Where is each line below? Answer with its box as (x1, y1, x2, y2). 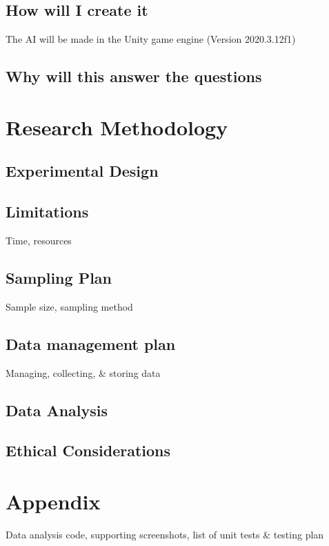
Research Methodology (6, 113, 228, 141)
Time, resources (6, 233, 72, 247)
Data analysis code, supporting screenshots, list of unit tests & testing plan (6, 527, 324, 541)
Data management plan (6, 333, 176, 354)
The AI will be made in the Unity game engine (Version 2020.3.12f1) (6, 32, 296, 46)
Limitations (6, 201, 89, 222)
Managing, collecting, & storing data (6, 365, 161, 380)
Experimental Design (6, 160, 159, 182)
